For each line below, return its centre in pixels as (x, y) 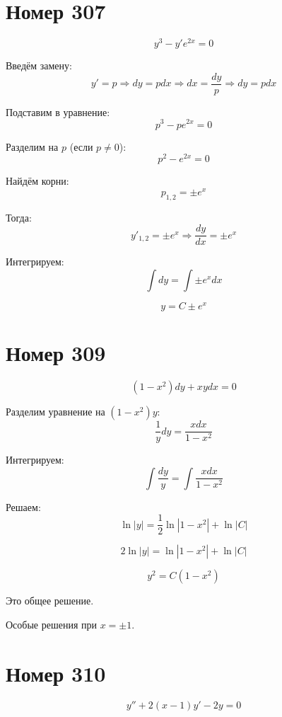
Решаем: (23, 506)
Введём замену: (39, 65)
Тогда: (19, 217)
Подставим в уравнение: (58, 111)
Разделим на (32, 146)
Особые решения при (52, 625)
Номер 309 (56, 353)
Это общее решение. (50, 601)
